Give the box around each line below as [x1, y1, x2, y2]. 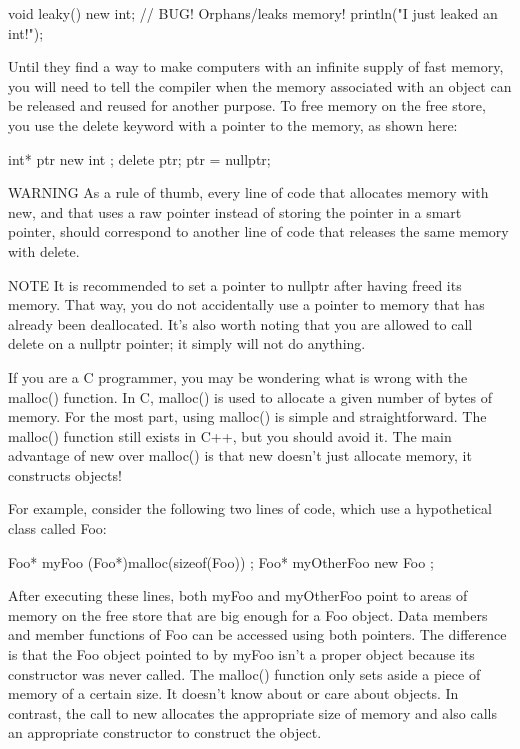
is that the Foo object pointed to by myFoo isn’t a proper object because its [8, 644, 475, 665]
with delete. [8, 240, 80, 261]
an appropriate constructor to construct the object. [8, 722, 322, 743]
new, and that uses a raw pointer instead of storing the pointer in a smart [8, 201, 462, 222]
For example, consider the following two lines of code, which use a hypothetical [8, 498, 492, 519]
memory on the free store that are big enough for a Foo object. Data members [8, 604, 488, 625]
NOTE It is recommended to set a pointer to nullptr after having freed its [8, 274, 462, 295]
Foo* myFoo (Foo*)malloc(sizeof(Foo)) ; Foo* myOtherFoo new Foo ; [8, 551, 434, 572]
